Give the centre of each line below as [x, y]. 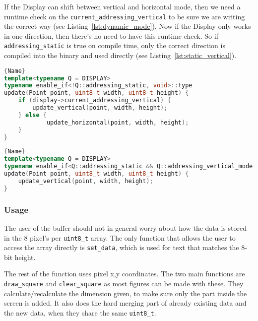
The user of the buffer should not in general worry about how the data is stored [125, 227]
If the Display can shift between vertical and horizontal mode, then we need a [122, 6]
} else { [32, 115]
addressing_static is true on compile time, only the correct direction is [115, 45]
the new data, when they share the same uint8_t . [80, 312]
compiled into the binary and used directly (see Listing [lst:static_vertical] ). [120, 55]
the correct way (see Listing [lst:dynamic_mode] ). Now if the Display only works [128, 26]
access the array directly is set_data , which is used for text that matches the [122, 247]
